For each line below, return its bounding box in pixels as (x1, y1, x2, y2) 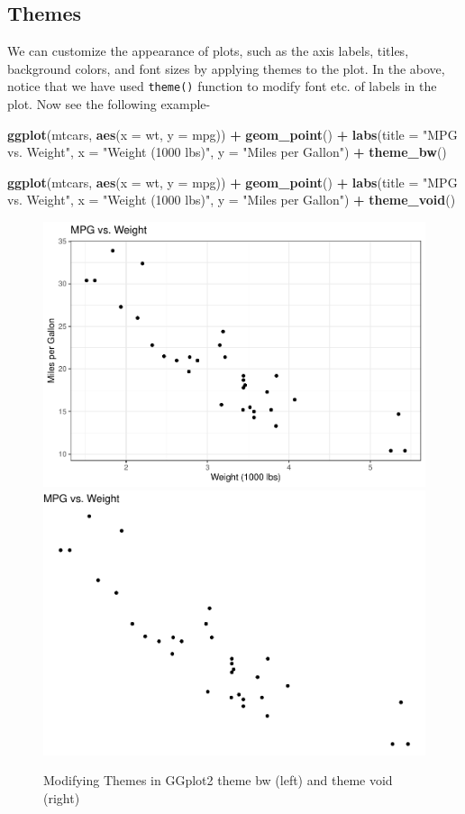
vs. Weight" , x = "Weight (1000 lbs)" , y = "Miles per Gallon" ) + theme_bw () (7, 142, 447, 161)
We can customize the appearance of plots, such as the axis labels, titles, (7, 41, 409, 60)
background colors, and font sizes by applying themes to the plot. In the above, (7, 59, 445, 78)
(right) (43, 788, 80, 807)
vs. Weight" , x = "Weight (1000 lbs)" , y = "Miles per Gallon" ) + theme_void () (7, 190, 456, 209)
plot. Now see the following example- (7, 95, 211, 114)
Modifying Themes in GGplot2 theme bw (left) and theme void (43, 771, 393, 790)
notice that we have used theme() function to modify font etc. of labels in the (7, 77, 437, 96)
